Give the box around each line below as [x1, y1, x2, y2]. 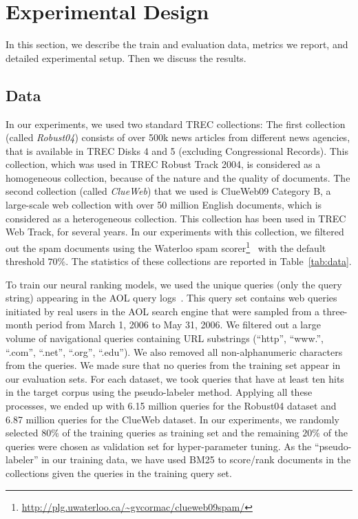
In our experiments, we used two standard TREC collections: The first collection [6, 116, 346, 131]
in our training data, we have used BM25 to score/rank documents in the [41, 452, 351, 467]
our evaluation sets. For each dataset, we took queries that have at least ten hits [6, 371, 344, 385]
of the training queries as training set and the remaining [62, 425, 299, 440]
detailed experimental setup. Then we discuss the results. [6, 50, 246, 65]
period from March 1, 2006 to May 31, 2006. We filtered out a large [35, 317, 321, 332]
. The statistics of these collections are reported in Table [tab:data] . [65, 254, 352, 268]
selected [6, 425, 39, 440]
